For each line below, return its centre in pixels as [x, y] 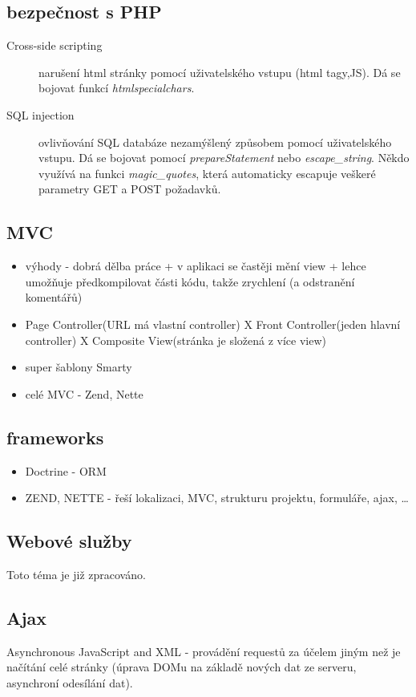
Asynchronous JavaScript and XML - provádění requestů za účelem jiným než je [204, 651]
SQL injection [40, 114]
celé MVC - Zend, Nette [84, 393]
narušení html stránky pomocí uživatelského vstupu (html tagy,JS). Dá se [220, 72]
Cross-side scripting [55, 45]
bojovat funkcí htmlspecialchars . [117, 88]
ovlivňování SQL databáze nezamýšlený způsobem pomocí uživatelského [215, 142]
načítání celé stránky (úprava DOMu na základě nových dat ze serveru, [182, 667]
